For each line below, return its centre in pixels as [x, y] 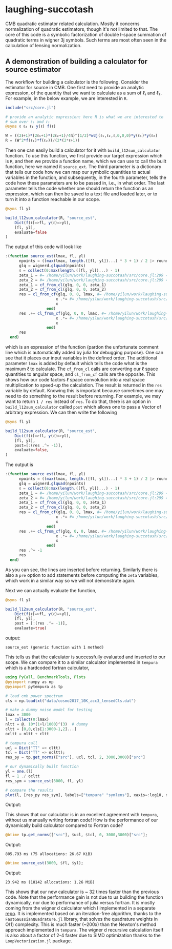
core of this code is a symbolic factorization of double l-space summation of [86, 34]
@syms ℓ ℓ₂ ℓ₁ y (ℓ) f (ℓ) [31, 127]
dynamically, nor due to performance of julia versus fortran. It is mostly [80, 903]
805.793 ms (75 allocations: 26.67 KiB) [49, 854]
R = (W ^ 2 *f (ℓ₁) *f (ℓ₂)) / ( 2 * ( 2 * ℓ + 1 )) [43, 140]
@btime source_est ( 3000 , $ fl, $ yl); [44, 863]
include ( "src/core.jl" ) [31, 108]
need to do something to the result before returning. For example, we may [83, 396]
